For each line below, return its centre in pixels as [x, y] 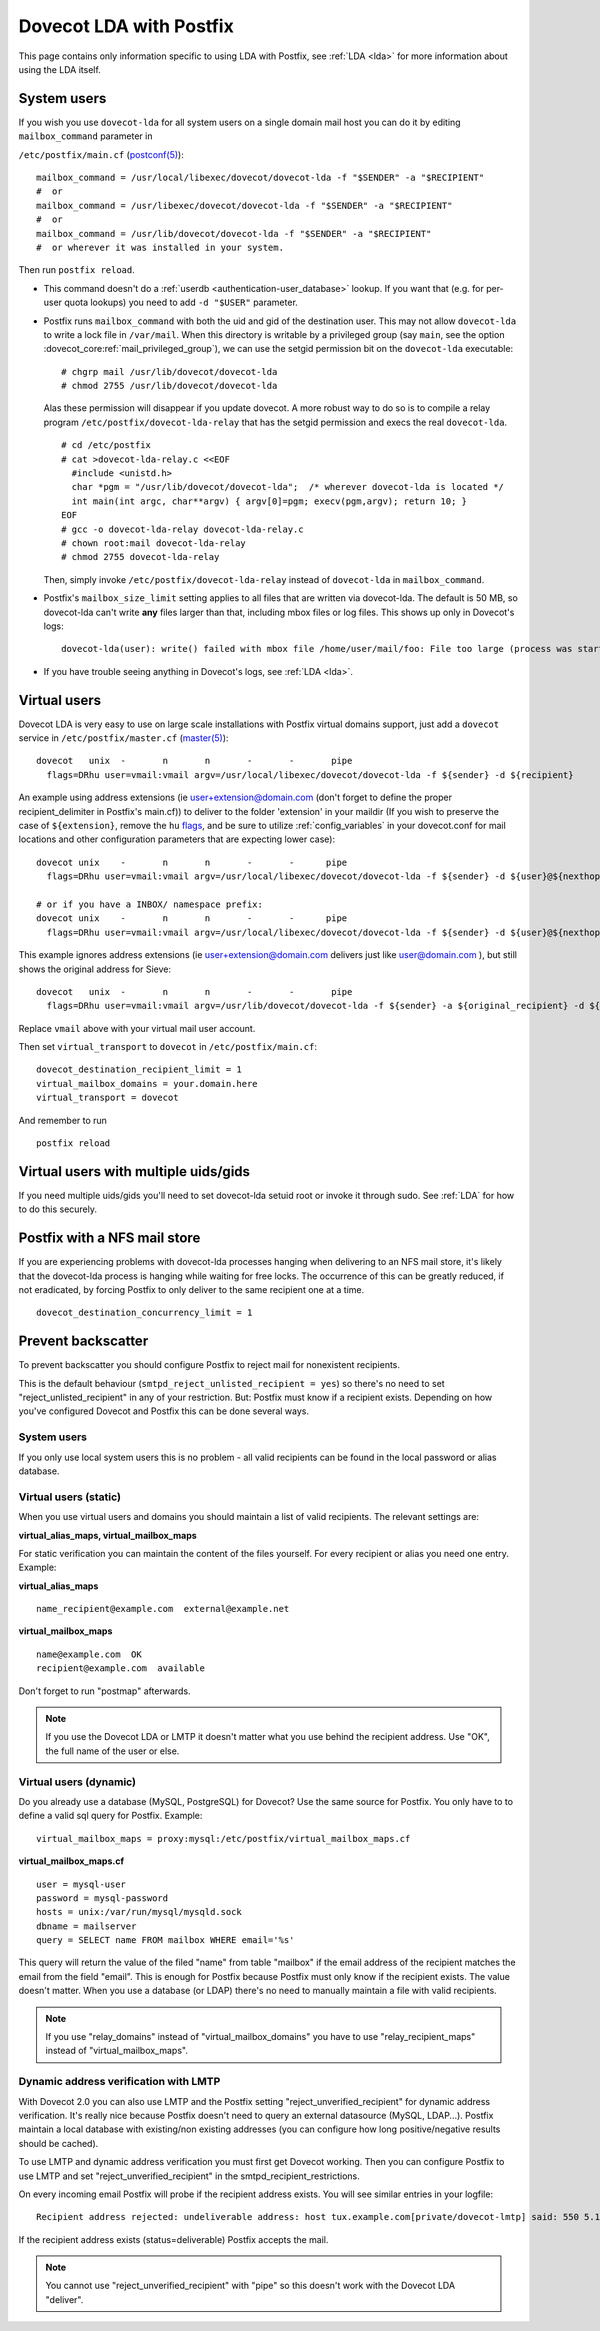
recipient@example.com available [120, 1668]
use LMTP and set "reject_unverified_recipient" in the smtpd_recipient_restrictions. [189, 2176]
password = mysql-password [102, 1898]
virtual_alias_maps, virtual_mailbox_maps [107, 1535]
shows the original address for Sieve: [95, 969]
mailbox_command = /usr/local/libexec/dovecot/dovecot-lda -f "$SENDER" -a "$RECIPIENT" [260, 178]
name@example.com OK [89, 1654]
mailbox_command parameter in [85, 136]
